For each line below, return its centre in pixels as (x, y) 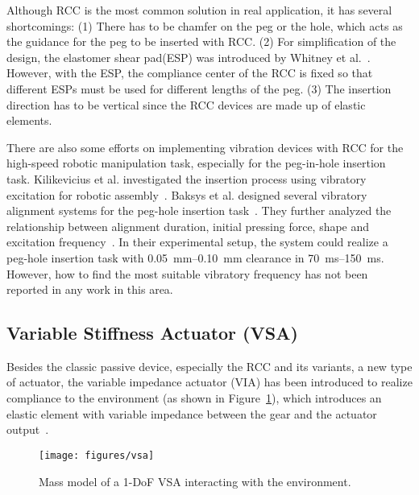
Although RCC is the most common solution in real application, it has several (199, 10)
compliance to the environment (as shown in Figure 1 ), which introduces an (194, 398)
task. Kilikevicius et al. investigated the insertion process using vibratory (187, 178)
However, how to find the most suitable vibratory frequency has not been (187, 273)
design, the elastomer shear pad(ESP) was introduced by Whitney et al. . (189, 57)
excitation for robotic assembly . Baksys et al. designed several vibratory (187, 194)
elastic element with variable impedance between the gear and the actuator (192, 413)
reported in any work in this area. (90, 289)
